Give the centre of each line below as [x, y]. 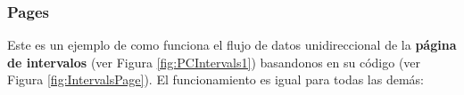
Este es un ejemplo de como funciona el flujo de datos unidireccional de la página [232, 45]
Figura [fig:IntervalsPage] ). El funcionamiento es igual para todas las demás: [216, 79]
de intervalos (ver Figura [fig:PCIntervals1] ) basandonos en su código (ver [214, 62]
